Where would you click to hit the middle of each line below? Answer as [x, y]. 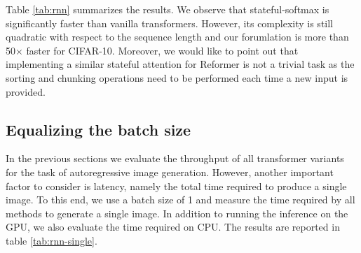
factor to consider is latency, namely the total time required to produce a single [176, 186]
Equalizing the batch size [98, 129]
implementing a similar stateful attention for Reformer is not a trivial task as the [180, 64]
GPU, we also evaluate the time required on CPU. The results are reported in [173, 227]
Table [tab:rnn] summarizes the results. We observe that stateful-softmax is [168, 9]
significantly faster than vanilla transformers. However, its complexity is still [170, 23]
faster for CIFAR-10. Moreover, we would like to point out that [162, 50]
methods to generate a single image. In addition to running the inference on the [177, 213]
